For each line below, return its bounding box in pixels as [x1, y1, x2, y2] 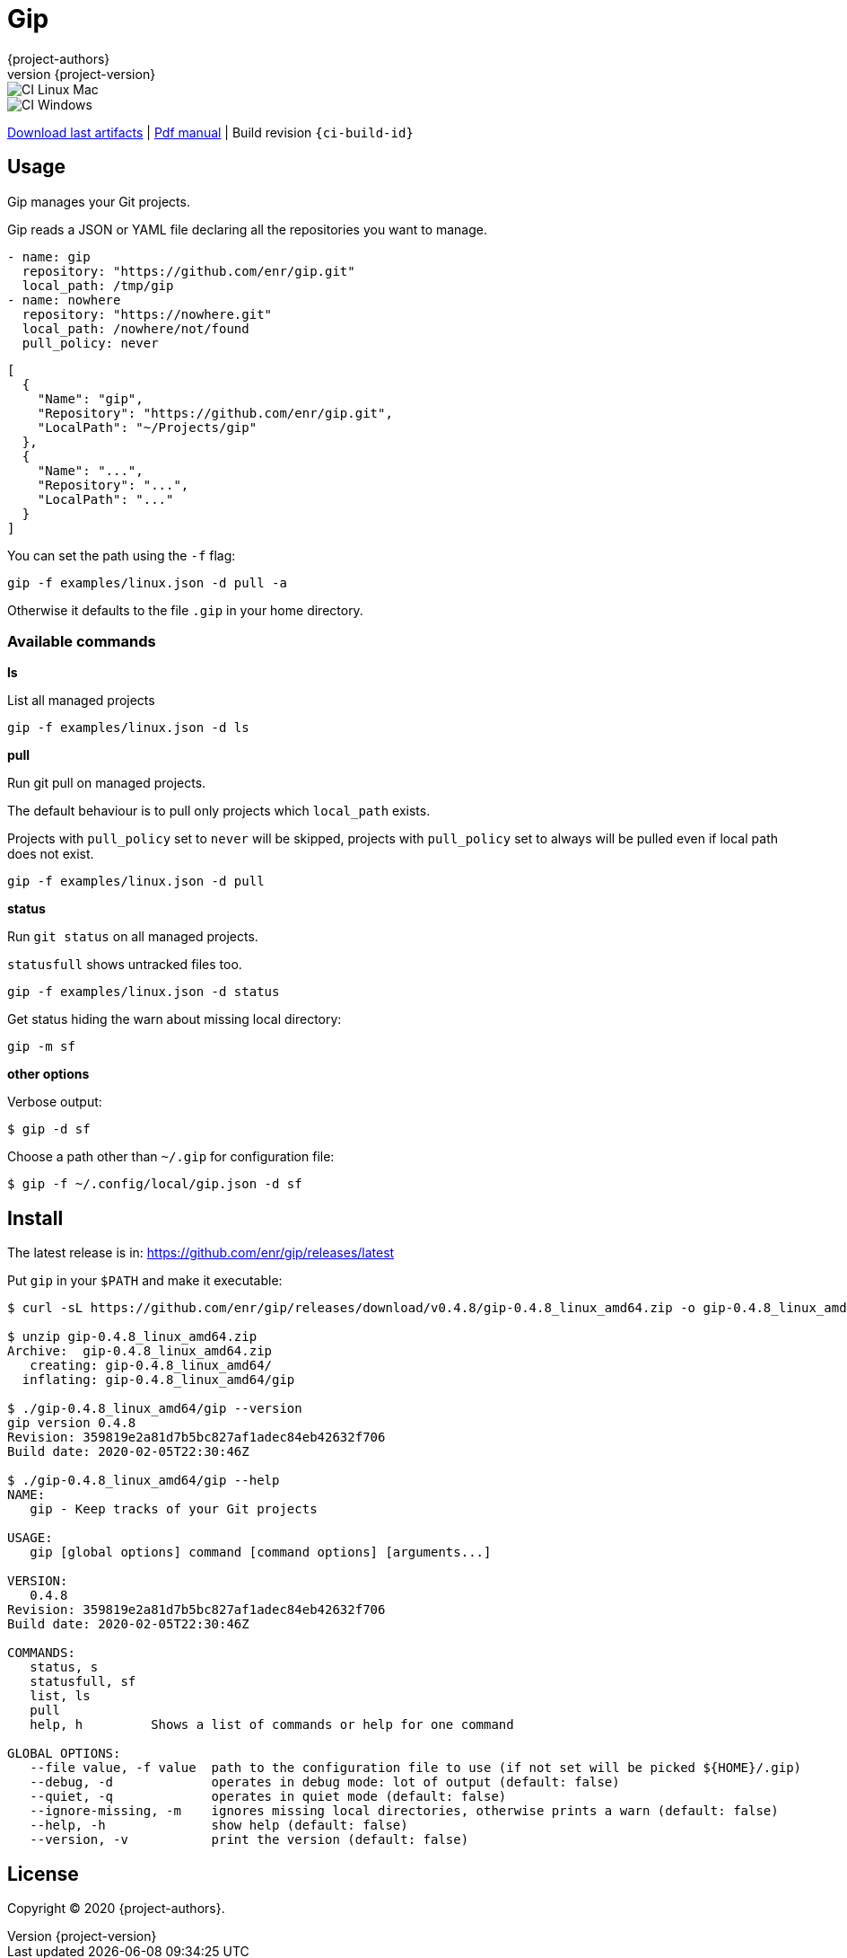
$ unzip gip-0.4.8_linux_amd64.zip [7, 1329, 258, 1345]
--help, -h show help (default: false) [30, 1818, 408, 1833]
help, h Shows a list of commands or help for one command [30, 1717, 514, 1733]
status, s [30, 1660, 99, 1675]
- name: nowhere [7, 292, 121, 307]
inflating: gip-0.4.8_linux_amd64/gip [22, 1372, 295, 1388]
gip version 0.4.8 [7, 1416, 136, 1431]
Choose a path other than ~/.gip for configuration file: [7, 1149, 335, 1165]
